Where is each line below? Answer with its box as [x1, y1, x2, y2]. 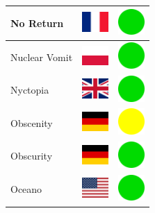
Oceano [10, 182, 42, 196]
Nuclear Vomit [10, 49, 73, 64]
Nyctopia [10, 83, 49, 97]
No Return [10, 15, 64, 30]
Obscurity [10, 148, 53, 163]
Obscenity [10, 115, 53, 130]
